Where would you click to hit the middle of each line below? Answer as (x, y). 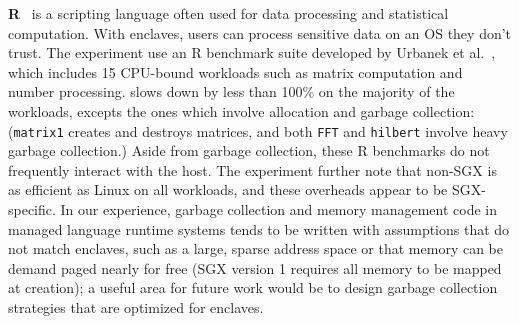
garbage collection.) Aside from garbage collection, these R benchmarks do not (249, 150)
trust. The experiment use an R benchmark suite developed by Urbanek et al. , (252, 52)
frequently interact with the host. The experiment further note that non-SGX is (252, 169)
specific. (32, 209)
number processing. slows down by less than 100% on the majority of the (231, 91)
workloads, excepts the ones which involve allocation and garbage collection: (241, 110)
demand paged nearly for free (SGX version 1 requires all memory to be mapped (255, 267)
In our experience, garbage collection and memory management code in (279, 209)
